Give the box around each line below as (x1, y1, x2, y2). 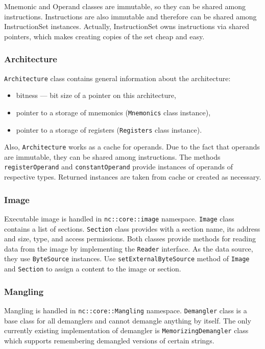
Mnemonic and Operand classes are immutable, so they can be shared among (4, 1, 246, 11)
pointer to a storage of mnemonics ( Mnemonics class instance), (16, 107, 211, 117)
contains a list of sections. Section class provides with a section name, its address (4, 223, 260, 234)
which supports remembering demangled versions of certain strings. (4, 335, 214, 345)
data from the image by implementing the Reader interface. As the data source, (4, 243, 253, 254)
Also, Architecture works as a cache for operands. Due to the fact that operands (4, 141, 260, 152)
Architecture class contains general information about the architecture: (4, 72, 231, 83)
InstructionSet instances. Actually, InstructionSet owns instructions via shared (4, 21, 249, 32)
